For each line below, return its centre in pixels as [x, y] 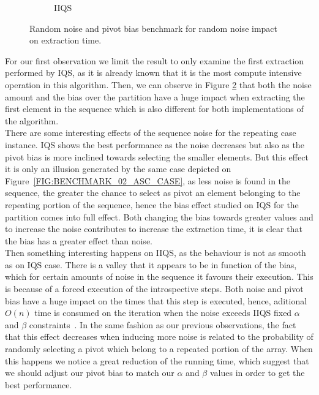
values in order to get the [257, 373]
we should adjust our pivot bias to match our [90, 373]
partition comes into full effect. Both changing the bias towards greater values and [159, 216]
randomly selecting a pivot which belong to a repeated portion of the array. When [159, 349]
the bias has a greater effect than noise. [79, 240]
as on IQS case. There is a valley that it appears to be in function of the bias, [151, 264]
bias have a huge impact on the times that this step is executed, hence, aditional [156, 300]
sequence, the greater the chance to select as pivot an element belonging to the [153, 193]
